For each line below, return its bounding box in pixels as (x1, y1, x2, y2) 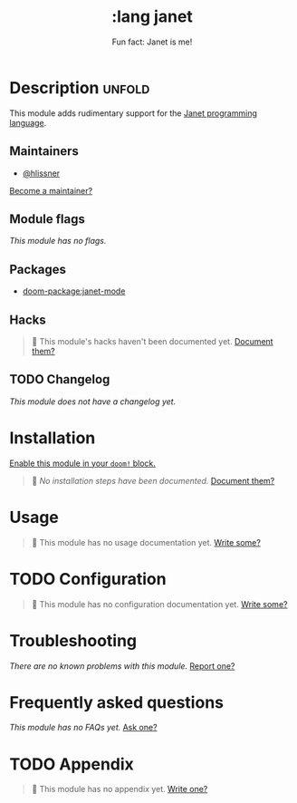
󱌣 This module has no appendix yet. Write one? (31, 784, 208, 795)
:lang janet (111, 6, 193, 27)
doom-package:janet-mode (22, 285, 126, 296)
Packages (9, 261, 66, 277)
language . (9, 117, 47, 128)
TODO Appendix (9, 754, 134, 774)
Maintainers (9, 143, 80, 160)
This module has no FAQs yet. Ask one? (9, 722, 158, 733)
